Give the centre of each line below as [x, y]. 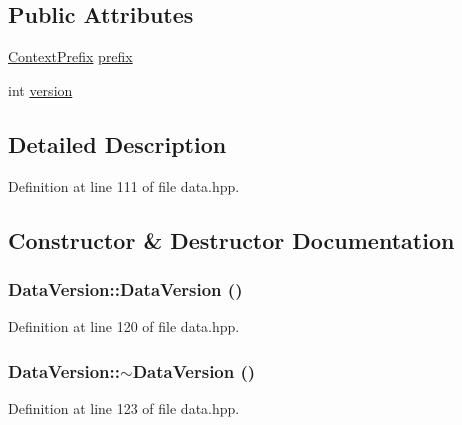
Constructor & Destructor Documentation [231, 239]
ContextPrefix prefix [70, 56]
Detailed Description [117, 143]
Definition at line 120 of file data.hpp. [124, 326]
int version [40, 89]
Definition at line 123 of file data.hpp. [124, 408]
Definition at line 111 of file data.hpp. [124, 185]
